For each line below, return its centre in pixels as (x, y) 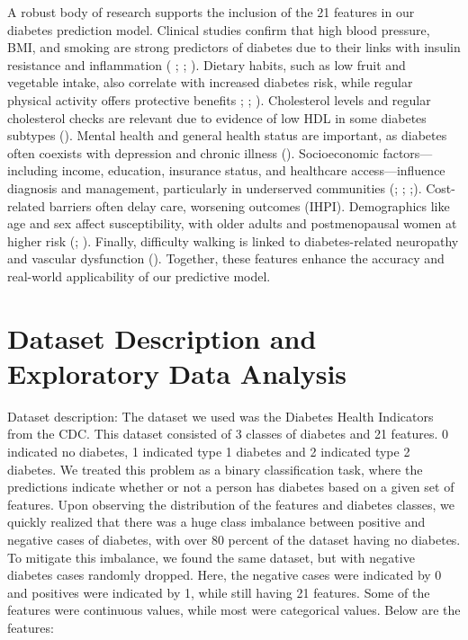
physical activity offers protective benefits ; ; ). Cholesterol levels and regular (219, 99)
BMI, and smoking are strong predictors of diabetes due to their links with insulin (234, 47)
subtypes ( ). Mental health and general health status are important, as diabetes (227, 135)
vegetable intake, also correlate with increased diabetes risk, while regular (210, 82)
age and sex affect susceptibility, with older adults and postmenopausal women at (232, 223)
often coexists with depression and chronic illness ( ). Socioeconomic (193, 152)
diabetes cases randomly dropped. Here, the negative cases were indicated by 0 (225, 575)
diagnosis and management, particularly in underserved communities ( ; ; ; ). (215, 187)
